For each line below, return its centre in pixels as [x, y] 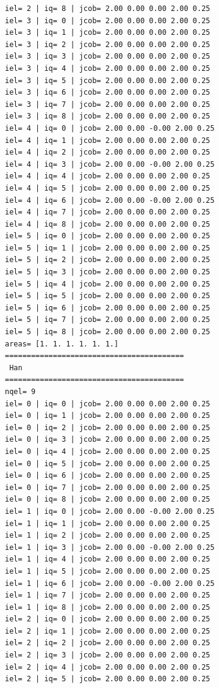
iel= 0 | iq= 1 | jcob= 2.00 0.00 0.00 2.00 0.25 [108, 416]
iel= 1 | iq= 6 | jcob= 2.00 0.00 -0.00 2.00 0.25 [110, 583]
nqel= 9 [20, 392]
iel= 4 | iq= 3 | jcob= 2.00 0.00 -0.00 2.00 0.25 [110, 164]
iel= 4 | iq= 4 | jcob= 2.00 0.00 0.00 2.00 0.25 [108, 176]
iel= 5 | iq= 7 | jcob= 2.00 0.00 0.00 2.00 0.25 [108, 320]
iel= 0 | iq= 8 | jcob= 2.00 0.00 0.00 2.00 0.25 [108, 500]
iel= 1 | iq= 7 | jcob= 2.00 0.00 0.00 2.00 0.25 [108, 595]
